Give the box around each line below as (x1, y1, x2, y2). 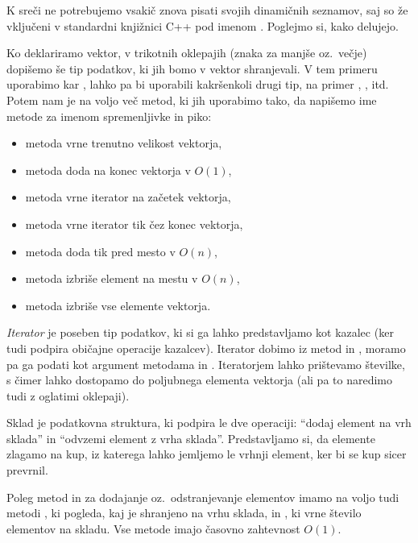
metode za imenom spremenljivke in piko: (6, 107, 212, 124)
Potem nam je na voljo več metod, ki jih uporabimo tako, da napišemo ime (6, 91, 377, 108)
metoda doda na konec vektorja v (25, 161, 191, 178)
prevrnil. (6, 462, 48, 479)
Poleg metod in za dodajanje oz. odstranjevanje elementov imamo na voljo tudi (6, 488, 399, 505)
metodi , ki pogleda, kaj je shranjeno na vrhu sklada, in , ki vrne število (6, 504, 362, 521)
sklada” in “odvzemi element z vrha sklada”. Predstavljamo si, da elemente (6, 429, 375, 446)
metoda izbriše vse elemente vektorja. (25, 296, 211, 313)
